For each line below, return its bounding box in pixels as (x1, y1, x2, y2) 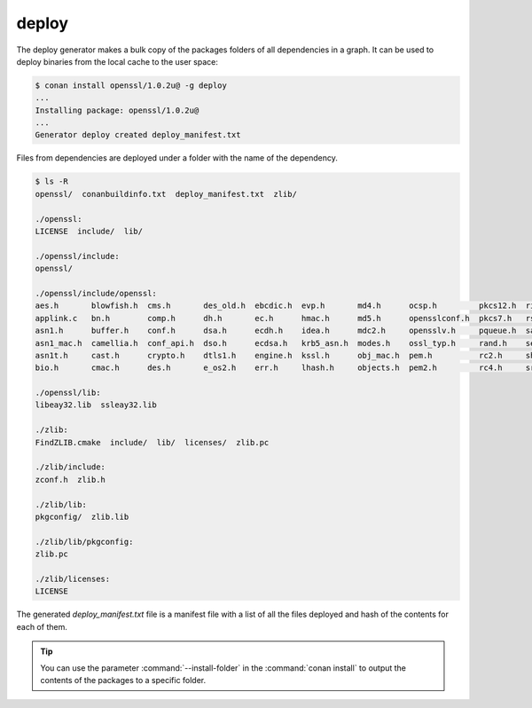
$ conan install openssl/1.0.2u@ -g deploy (35, 80, 228, 90)
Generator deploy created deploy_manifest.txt (35, 130, 241, 140)
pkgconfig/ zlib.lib (35, 512, 129, 522)
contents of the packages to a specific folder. (40, 674, 207, 685)
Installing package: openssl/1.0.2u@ (35, 105, 199, 115)
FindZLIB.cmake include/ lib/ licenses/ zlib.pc (35, 437, 270, 447)
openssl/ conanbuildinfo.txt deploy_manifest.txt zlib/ (35, 189, 297, 199)
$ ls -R (35, 177, 68, 186)
